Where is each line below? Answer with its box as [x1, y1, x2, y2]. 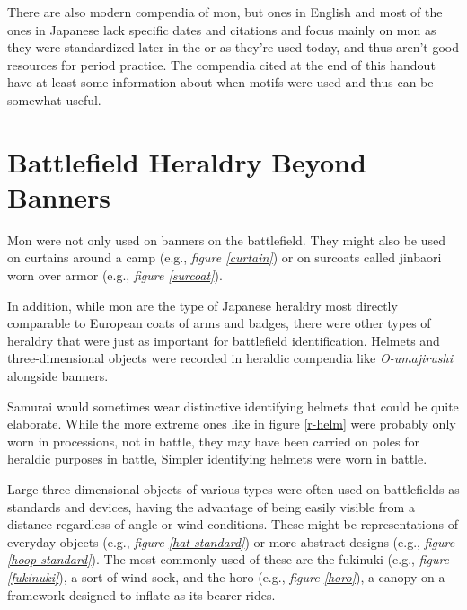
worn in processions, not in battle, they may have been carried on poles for [7, 431, 420, 450]
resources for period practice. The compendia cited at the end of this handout [7, 55, 436, 74]
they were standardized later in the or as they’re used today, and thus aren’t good [7, 38, 460, 57]
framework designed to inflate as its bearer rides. [7, 585, 276, 604]
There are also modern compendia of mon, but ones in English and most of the [7, 3, 443, 21]
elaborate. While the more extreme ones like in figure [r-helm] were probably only [7, 414, 456, 433]
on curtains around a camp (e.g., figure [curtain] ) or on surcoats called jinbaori [7, 248, 442, 267]
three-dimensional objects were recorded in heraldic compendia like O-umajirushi [7, 349, 453, 367]
